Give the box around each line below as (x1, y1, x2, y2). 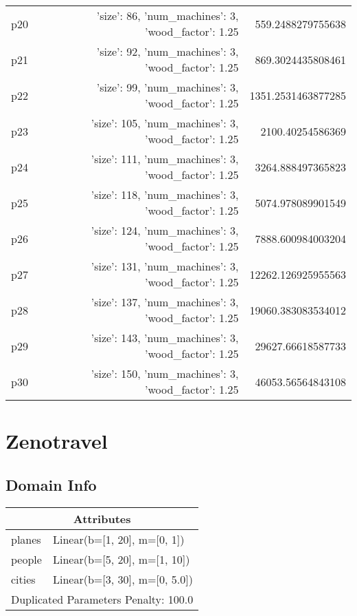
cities (11, 571, 36, 587)
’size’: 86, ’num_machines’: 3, (96, 8, 239, 23)
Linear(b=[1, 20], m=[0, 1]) (53, 531, 185, 547)
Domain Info (5, 474, 97, 495)
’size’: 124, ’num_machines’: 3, (91, 222, 239, 238)
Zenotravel (5, 427, 108, 455)
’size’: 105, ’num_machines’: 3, (91, 115, 239, 131)
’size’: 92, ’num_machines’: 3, (96, 43, 239, 59)
